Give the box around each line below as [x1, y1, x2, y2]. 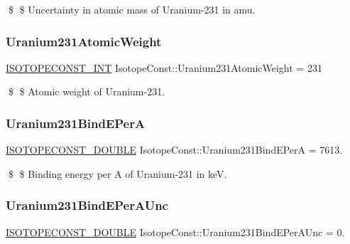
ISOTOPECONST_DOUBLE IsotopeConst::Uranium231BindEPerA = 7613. [6, 142, 343, 157]
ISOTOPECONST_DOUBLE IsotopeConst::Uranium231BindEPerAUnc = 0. [6, 224, 345, 239]
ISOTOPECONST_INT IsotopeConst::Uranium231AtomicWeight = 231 [6, 60, 322, 75]
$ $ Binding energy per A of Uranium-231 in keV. [8, 166, 227, 181]
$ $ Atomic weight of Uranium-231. [8, 84, 165, 99]
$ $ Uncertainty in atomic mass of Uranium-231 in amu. [8, 2, 256, 16]
